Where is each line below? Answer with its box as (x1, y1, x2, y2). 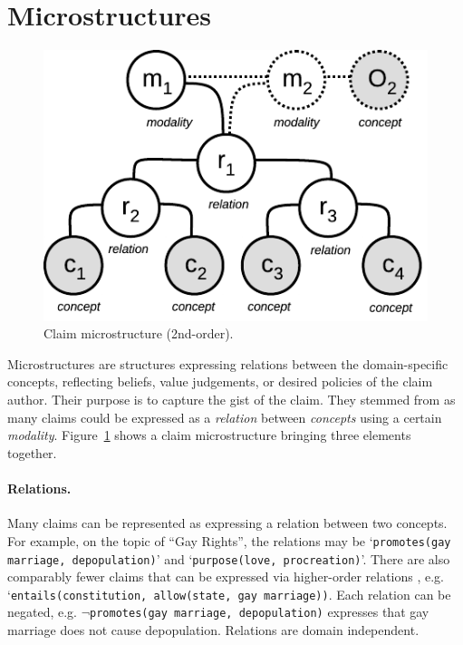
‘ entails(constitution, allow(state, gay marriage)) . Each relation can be (7, 584, 451, 603)
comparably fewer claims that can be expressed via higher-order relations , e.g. (7, 567, 445, 586)
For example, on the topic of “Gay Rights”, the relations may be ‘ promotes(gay (7, 531, 451, 550)
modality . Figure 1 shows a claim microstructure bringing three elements (7, 425, 411, 445)
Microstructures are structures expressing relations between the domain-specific (7, 354, 449, 373)
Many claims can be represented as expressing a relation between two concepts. (7, 513, 448, 533)
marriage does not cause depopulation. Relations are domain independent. (7, 621, 420, 640)
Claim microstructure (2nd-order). (43, 324, 234, 343)
